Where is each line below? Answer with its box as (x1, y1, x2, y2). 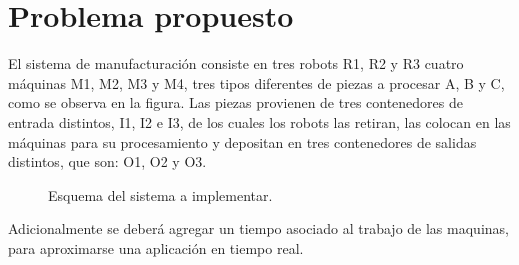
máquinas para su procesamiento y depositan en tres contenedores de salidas (8, 131, 477, 152)
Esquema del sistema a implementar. (48, 184, 273, 205)
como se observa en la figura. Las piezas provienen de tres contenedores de (8, 92, 463, 113)
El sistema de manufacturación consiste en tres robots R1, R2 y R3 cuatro (8, 53, 464, 74)
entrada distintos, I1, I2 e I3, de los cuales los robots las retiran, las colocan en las (8, 111, 511, 132)
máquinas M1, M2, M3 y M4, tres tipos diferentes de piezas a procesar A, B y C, (8, 72, 505, 93)
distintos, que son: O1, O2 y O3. (8, 151, 207, 172)
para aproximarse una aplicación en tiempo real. (8, 237, 304, 258)
